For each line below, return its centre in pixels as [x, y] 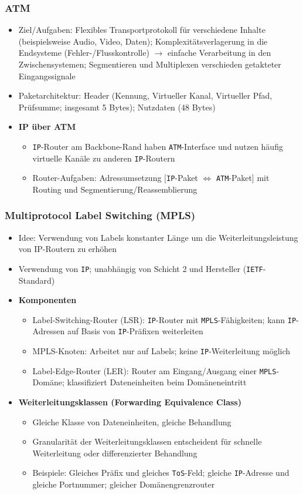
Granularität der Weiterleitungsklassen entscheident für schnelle [147, 441]
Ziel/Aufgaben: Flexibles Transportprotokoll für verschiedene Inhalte [142, 30]
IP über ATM [47, 127]
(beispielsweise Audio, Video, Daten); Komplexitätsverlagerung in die [143, 41]
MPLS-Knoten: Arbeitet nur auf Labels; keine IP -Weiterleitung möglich [161, 351]
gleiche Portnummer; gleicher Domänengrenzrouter [124, 484]
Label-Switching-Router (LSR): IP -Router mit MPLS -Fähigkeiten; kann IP [164, 319]
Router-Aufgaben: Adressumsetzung [97, 178]
